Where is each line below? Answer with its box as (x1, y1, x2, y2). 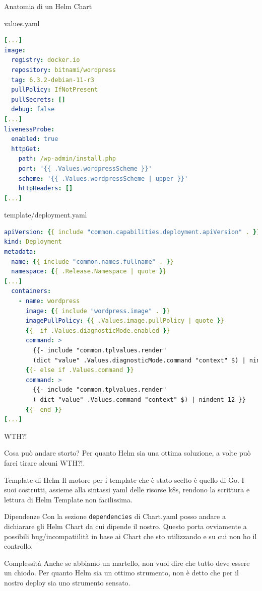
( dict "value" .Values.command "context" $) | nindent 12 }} (33, 396, 246, 403)
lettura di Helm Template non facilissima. (4, 494, 133, 504)
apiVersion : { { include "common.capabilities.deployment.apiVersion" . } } (4, 228, 260, 236)
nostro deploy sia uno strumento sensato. (4, 577, 130, 587)
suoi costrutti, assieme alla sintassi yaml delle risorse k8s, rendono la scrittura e (4, 484, 250, 495)
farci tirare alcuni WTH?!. (4, 457, 85, 468)
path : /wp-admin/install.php (18, 155, 116, 163)
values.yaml (4, 18, 40, 28)
